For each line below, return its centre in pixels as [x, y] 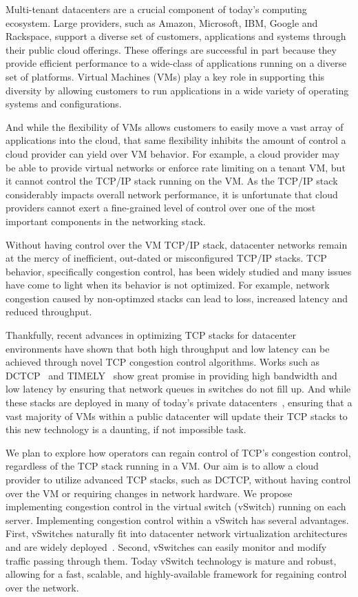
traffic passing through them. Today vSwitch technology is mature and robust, [171, 560]
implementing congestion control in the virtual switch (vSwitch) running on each [176, 506]
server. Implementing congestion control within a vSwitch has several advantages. [177, 520]
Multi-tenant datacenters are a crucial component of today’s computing [156, 9]
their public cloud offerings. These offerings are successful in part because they [171, 49]
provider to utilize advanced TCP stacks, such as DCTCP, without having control [178, 479]
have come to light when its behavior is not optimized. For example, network [168, 285]
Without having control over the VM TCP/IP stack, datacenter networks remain [177, 244]
